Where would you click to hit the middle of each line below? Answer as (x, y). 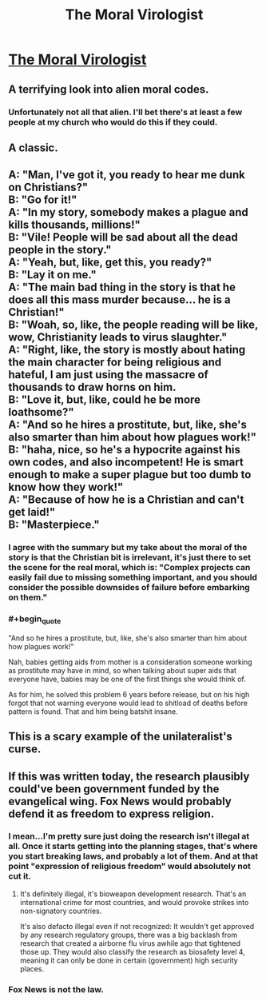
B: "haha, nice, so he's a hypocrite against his (125, 450)
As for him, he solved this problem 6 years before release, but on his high (129, 694)
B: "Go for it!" (43, 200)
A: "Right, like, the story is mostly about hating (127, 350)
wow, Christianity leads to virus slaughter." (118, 337)
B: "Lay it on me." (53, 275)
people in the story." (60, 250)
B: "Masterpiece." (54, 525)
